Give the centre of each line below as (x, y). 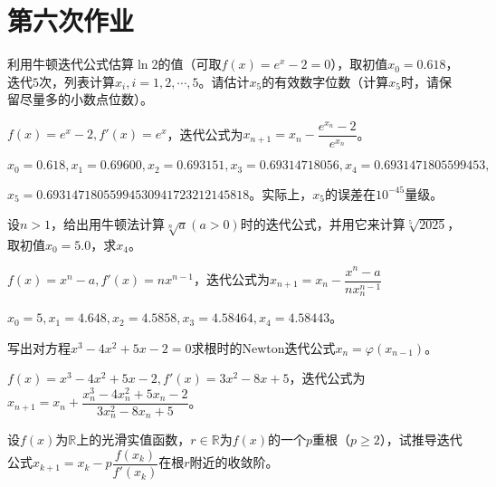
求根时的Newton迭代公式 (263, 347)
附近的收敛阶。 (234, 462)
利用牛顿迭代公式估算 (71, 64)
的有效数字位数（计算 (325, 81)
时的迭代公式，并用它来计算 (323, 224)
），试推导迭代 (421, 439)
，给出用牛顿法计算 (108, 224)
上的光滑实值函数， (134, 439)
